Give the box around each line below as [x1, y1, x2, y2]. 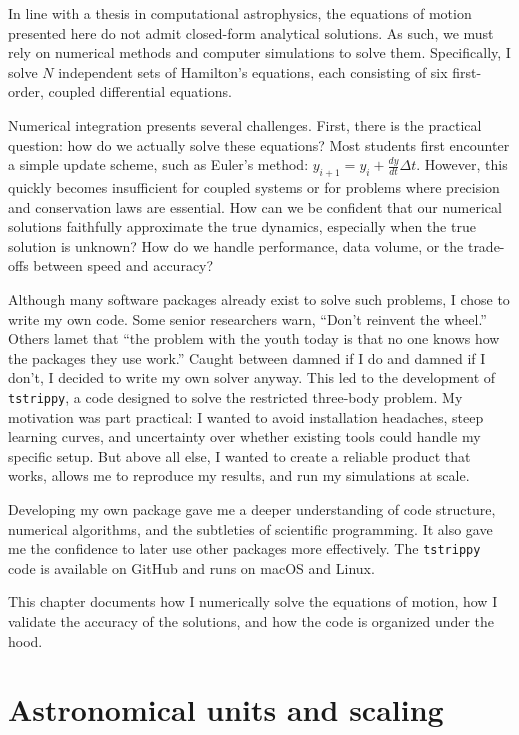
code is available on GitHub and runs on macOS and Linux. [8, 557, 375, 578]
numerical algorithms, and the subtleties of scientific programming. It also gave [8, 518, 493, 539]
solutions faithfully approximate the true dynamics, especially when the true [8, 216, 476, 237]
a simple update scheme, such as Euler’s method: [8, 154, 309, 175]
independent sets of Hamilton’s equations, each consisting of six [58, 61, 448, 82]
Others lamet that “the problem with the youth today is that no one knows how [8, 328, 500, 349]
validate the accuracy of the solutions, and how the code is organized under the [8, 610, 495, 631]
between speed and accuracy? [33, 255, 214, 276]
